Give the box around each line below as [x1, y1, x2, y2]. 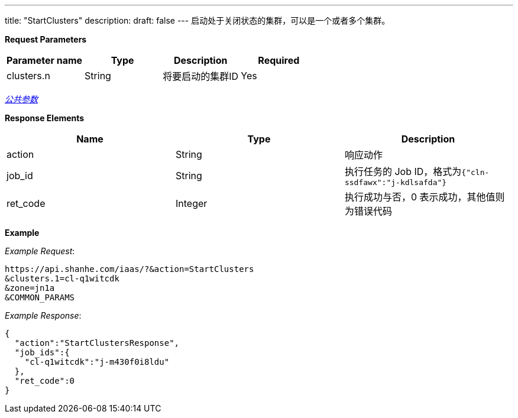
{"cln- [461, 168, 490, 177]
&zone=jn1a [5, 283, 55, 293]
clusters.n [7, 70, 50, 82]
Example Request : [5, 246, 75, 256]
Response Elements [5, 113, 85, 123]
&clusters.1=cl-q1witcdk [5, 274, 119, 283]
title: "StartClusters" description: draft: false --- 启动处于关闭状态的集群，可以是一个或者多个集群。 [5, 15, 390, 25]
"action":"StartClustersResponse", [14, 338, 180, 348]
